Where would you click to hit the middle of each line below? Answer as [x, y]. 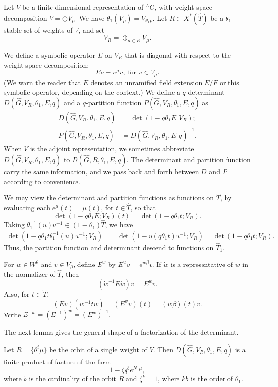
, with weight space [183, 7]
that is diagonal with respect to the [178, 55]
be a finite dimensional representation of [83, 7]
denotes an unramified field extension [146, 82]
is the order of [212, 378]
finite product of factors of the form [58, 361]
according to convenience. [42, 181]
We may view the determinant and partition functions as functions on [109, 198]
